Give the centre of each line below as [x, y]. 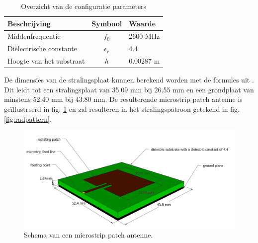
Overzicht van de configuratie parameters [84, 6]
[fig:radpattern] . [28, 119]
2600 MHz [144, 36]
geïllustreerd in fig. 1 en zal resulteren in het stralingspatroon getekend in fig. [122, 109]
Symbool [107, 23]
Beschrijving [29, 23]
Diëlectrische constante [42, 48]
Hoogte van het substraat [46, 61]
